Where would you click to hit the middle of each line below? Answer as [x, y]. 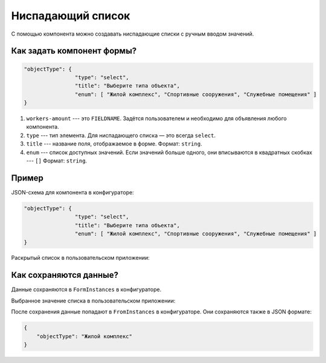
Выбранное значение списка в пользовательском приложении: [93, 300]
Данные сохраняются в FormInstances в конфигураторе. [86, 289]
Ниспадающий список [71, 16]
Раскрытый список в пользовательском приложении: [81, 258]
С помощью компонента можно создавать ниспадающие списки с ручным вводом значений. [133, 34]
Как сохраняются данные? [65, 275]
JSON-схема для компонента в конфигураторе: [72, 192]
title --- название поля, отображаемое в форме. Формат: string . [114, 144]
